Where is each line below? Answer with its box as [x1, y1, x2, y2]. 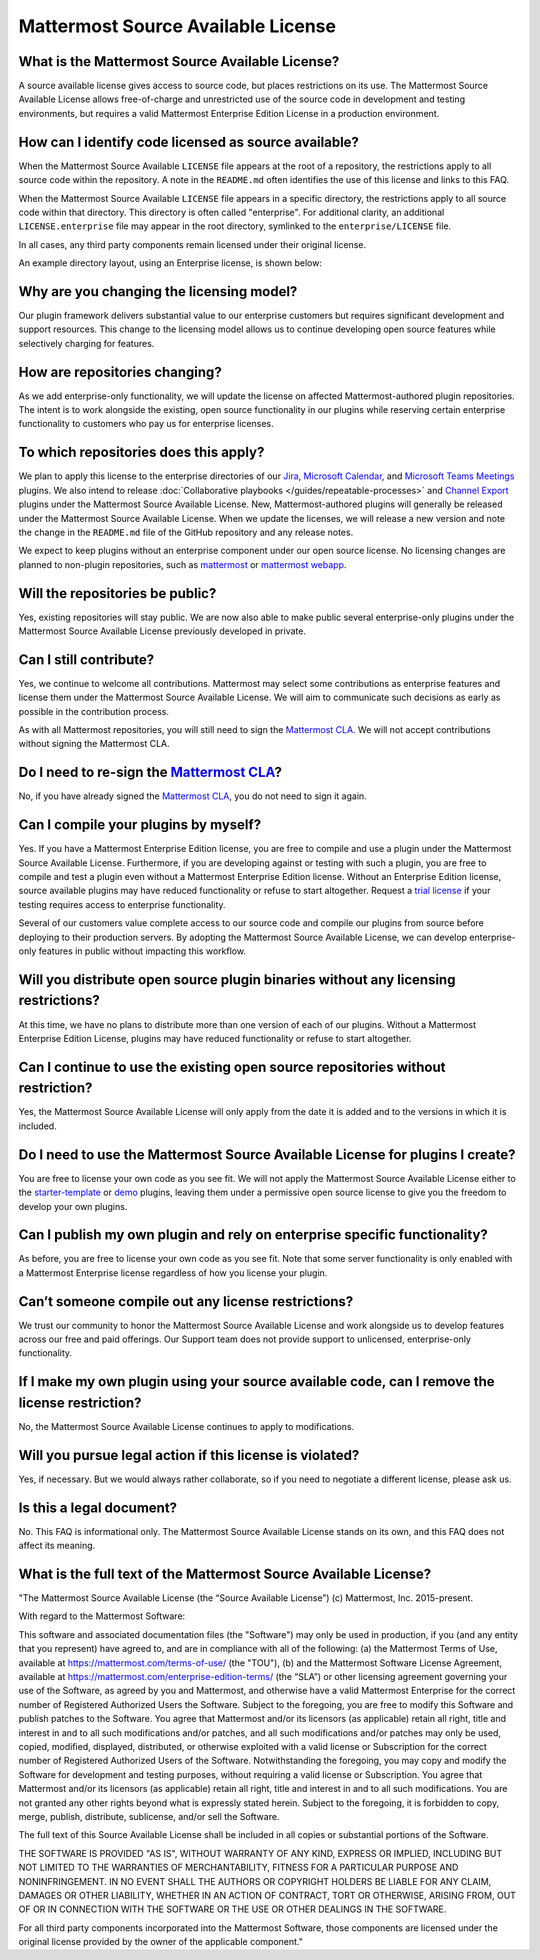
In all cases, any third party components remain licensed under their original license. [18, 238, 367, 250]
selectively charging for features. [18, 337, 155, 349]
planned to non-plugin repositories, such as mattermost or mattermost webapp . [18, 558, 347, 570]
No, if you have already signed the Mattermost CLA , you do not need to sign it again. [18, 790, 367, 802]
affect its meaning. [18, 1540, 96, 1552]
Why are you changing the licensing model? [18, 283, 298, 300]
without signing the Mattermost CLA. [18, 738, 170, 750]
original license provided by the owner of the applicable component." [18, 1936, 304, 1948]
